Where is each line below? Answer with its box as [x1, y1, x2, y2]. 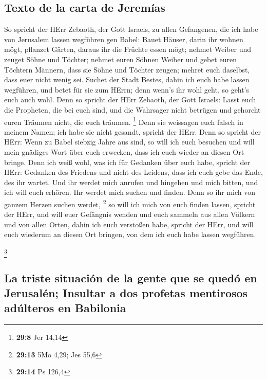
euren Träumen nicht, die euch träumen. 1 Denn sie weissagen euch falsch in [4, 115, 243, 127]
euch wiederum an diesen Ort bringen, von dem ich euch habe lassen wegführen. [4, 229, 256, 240]
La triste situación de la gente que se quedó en [4, 269, 257, 285]
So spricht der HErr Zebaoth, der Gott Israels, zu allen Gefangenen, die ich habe [4, 24, 258, 34]
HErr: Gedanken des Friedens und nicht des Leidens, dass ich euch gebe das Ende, [4, 167, 263, 177]
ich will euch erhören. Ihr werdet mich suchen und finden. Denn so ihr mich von [4, 187, 255, 197]
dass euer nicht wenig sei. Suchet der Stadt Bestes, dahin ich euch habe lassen [4, 74, 250, 85]
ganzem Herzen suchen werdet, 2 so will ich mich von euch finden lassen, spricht [4, 197, 256, 209]
